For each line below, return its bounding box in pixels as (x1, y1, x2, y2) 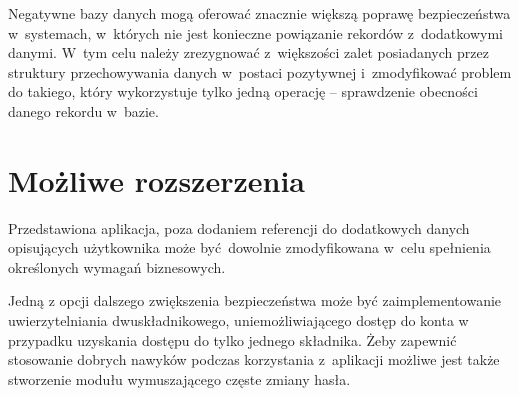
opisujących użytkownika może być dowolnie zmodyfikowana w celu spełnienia (8, 237, 491, 258)
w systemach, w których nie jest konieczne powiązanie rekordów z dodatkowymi (8, 22, 503, 43)
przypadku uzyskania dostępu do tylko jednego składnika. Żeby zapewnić (8, 329, 457, 350)
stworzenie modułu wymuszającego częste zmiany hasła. (8, 368, 351, 389)
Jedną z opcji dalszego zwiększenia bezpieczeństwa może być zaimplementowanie (8, 290, 502, 311)
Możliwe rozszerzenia (8, 159, 305, 200)
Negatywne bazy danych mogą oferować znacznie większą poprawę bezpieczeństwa (8, 3, 511, 23)
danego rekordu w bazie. (8, 100, 159, 121)
